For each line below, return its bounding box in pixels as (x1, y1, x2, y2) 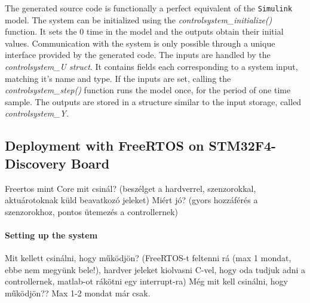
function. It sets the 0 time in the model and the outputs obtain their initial (5, 25, 284, 38)
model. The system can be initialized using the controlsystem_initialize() (5, 13, 272, 26)
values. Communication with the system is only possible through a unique (5, 36, 275, 49)
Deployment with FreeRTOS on (5, 136, 204, 155)
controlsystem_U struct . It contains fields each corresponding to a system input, (5, 60, 298, 73)
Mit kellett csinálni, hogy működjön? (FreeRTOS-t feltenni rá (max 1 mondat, (5, 252, 291, 264)
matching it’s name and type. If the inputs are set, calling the (5, 72, 231, 84)
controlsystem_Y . (5, 107, 69, 120)
